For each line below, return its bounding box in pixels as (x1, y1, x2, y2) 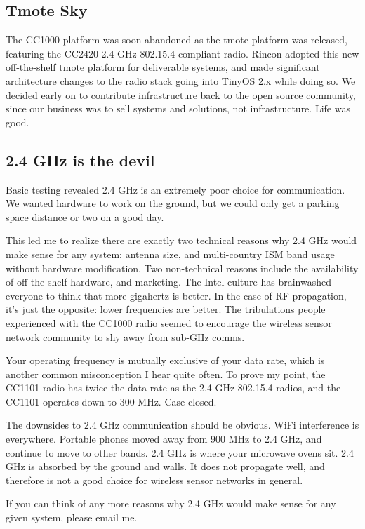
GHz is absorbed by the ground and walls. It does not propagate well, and (6, 459, 325, 474)
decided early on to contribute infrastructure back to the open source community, (6, 87, 356, 102)
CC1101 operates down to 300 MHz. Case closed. (6, 394, 217, 408)
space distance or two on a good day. (6, 209, 164, 224)
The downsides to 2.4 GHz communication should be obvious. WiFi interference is (6, 417, 359, 432)
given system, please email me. (6, 510, 138, 525)
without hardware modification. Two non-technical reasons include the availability (6, 260, 359, 275)
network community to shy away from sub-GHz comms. (6, 329, 245, 344)
